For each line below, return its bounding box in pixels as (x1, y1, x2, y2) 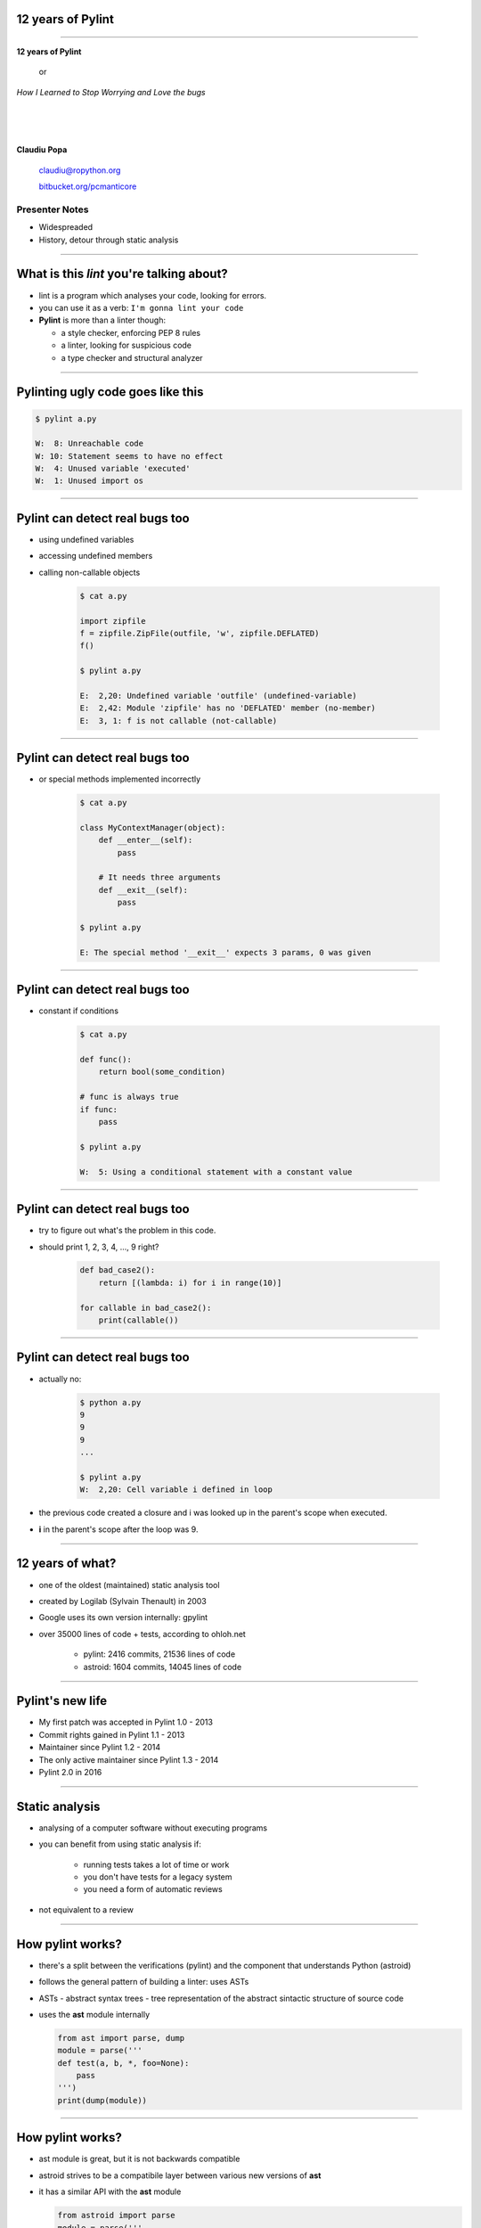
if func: (79, 1104, 118, 1114)
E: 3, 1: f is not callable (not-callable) (79, 716, 278, 725)
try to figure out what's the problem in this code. (38, 1225, 216, 1236)
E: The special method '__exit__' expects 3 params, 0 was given (79, 947, 371, 957)
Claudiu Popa (16, 144, 68, 155)
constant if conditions (38, 1005, 119, 1016)
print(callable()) (98, 1315, 179, 1325)
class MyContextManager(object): (79, 823, 226, 832)
